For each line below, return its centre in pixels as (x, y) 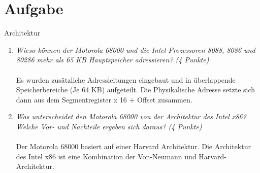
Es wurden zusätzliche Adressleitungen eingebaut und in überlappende (126, 79)
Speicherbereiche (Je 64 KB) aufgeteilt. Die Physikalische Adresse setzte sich (136, 90)
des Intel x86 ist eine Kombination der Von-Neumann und (106, 156)
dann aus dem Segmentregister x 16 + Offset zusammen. (104, 99)
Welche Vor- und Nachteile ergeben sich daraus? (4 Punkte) (109, 126)
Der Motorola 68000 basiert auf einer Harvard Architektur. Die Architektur (133, 146)
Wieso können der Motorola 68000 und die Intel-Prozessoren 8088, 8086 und (136, 49)
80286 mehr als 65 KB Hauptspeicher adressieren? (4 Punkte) (112, 60)
